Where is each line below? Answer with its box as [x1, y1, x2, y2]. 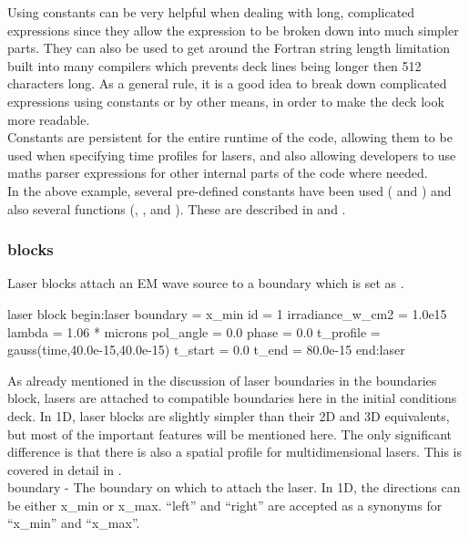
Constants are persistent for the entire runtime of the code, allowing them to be [7, 128, 453, 147]
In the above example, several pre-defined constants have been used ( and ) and [7, 181, 452, 200]
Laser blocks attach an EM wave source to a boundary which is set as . [7, 274, 404, 293]
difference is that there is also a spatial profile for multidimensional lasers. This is [7, 442, 463, 461]
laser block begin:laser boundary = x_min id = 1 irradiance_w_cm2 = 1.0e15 [7, 304, 447, 323]
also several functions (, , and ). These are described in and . [7, 199, 346, 218]
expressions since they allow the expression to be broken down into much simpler [7, 20, 459, 39]
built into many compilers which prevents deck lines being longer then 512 [7, 56, 422, 75]
